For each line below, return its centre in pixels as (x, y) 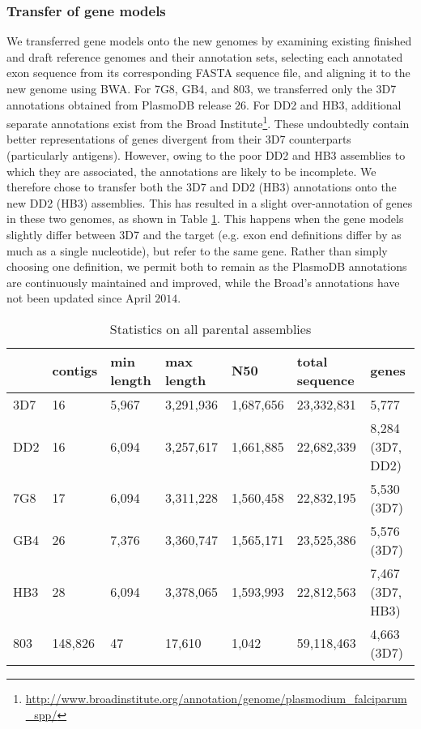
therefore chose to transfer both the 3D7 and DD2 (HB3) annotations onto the (202, 187)
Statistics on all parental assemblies (210, 328)
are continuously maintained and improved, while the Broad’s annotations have (203, 282)
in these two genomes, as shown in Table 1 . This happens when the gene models (205, 219)
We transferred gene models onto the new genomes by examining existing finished (209, 41)
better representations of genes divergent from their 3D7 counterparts (179, 139)
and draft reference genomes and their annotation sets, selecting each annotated (205, 56)
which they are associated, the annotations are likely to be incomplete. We (191, 171)
